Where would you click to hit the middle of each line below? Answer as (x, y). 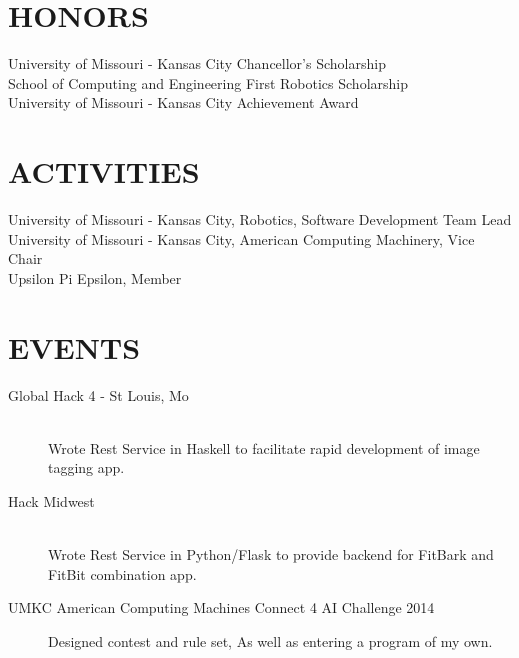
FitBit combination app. (122, 573)
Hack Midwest (51, 500)
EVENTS (74, 346)
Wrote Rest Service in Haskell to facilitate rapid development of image (264, 447)
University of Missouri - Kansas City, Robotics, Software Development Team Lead (260, 219)
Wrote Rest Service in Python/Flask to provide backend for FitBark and (271, 554)
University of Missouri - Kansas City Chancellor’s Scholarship (197, 63)
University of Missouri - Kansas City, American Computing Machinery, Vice (241, 238)
